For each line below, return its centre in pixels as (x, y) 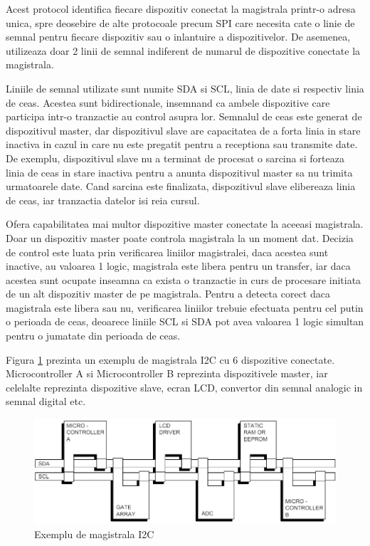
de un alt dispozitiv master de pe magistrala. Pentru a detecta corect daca (168, 294)
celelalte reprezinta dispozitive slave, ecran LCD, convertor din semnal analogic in (184, 387)
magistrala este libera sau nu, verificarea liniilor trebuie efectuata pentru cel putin (185, 307)
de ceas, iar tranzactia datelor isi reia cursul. (103, 200)
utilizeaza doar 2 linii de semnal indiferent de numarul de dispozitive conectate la (183, 50)
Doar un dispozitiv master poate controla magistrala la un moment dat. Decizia (180, 237)
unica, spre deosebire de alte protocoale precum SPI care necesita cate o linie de (180, 22)
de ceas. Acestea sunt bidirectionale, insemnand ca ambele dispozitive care (168, 102)
